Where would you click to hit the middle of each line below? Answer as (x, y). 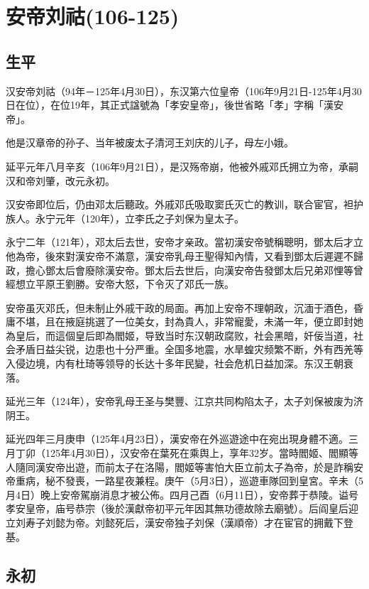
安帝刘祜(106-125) (93, 16)
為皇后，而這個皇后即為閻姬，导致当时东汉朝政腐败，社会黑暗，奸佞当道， (180, 335)
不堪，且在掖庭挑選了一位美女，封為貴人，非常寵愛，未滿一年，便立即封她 (189, 321)
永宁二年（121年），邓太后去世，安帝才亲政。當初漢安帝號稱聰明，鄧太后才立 (184, 242)
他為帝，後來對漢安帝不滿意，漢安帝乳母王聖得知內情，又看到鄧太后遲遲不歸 (184, 255)
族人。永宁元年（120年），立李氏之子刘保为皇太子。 (125, 218)
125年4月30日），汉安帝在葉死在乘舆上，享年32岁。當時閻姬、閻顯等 (202, 453)
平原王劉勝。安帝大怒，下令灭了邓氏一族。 (134, 284)
